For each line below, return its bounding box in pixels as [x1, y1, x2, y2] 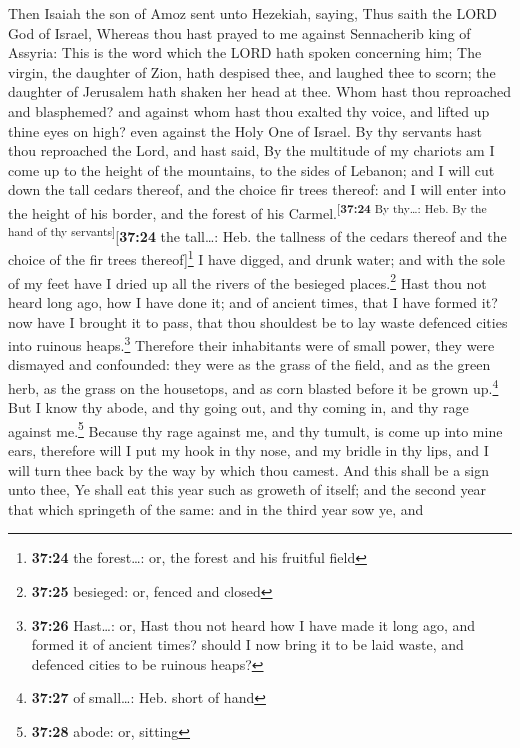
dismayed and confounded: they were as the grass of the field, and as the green [8, 354, 491, 375]
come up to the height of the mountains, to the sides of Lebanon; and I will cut [8, 159, 495, 180]
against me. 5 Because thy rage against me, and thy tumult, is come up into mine [8, 417, 503, 441]
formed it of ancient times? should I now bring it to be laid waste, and [31, 634, 464, 655]
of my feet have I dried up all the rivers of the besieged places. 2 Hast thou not [8, 269, 487, 293]
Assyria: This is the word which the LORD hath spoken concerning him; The [8, 42, 482, 63]
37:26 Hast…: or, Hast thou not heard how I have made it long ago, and [31, 614, 476, 635]
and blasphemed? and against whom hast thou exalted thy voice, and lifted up [8, 100, 490, 121]
